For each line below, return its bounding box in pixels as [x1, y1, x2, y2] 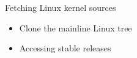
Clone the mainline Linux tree [19, 21, 132, 34]
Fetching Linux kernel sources [5, 1, 116, 13]
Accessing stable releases [19, 42, 111, 54]
